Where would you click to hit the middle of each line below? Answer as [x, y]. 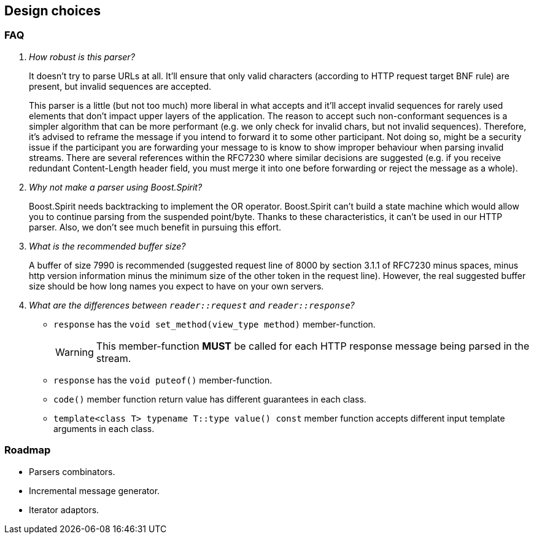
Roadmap [28, 450]
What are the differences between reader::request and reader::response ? [192, 305]
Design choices [53, 11]
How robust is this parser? [82, 57]
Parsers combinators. [72, 471]
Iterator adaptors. [64, 509]
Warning [75, 352]
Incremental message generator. [95, 490]
